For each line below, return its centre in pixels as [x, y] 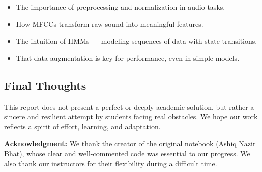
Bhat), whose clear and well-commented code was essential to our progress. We [127, 153]
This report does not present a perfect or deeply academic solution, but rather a [129, 106]
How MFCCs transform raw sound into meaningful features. [110, 24]
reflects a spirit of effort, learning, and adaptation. [82, 126]
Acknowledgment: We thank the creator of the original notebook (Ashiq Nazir [130, 143]
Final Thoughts [45, 85]
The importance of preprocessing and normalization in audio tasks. [121, 7]
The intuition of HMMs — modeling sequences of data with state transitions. [137, 41]
